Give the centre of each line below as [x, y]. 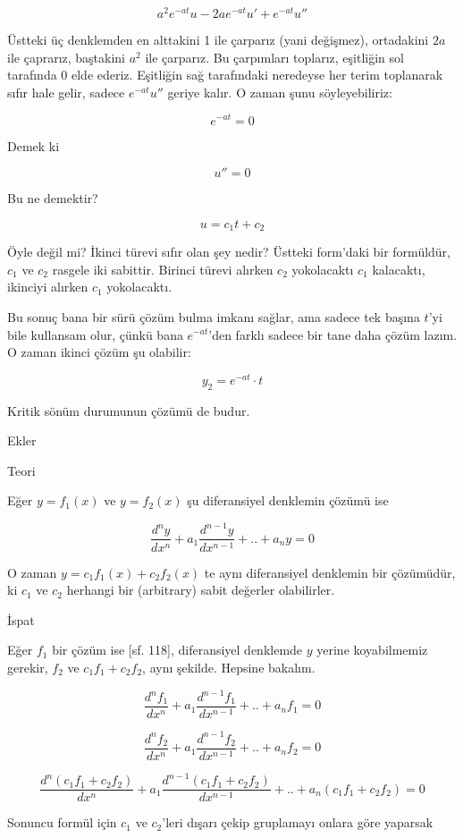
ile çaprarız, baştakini [67, 57]
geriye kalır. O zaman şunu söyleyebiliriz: [280, 92]
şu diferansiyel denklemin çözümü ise [288, 500]
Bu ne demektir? [53, 198]
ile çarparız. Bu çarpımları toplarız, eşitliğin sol [274, 57]
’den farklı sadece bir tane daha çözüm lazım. [333, 334]
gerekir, [28, 667]
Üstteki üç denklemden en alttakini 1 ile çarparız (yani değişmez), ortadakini [218, 40]
